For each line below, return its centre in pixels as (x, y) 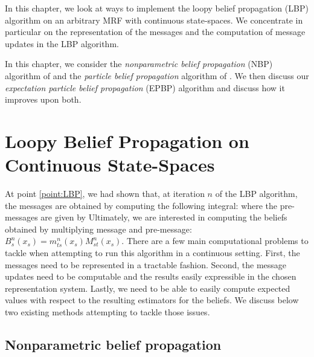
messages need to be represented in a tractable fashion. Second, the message (146, 264)
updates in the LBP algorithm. (62, 43)
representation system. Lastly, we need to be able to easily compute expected (148, 288)
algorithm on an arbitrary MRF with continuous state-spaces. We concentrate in (154, 20)
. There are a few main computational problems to (215, 241)
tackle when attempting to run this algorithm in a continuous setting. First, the (152, 253)
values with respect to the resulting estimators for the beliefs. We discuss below (152, 300)
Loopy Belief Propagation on (127, 140)
